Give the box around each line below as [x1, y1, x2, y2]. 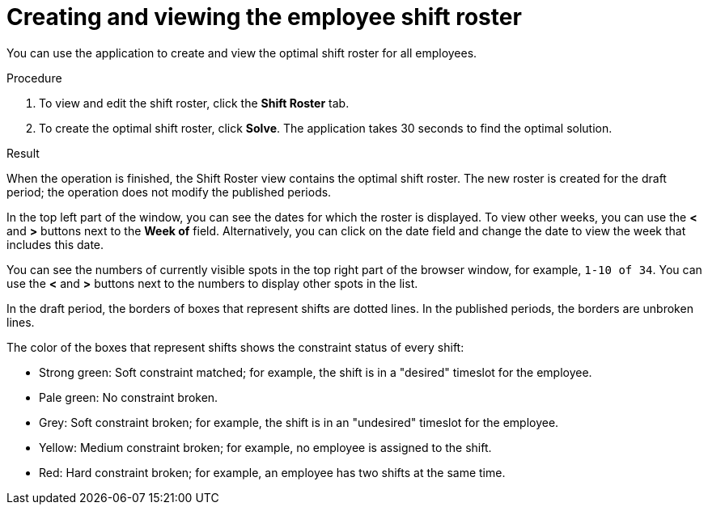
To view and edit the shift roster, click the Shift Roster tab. [39, 95, 350, 110]
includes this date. [6, 237, 104, 251]
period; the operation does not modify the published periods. [6, 184, 332, 199]
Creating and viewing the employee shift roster [6, 3, 522, 31]
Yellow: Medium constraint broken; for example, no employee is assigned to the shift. [39, 440, 492, 454]
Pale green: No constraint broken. [39, 390, 218, 404]
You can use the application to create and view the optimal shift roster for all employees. [6, 45, 477, 60]
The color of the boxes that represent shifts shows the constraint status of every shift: [6, 340, 464, 354]
